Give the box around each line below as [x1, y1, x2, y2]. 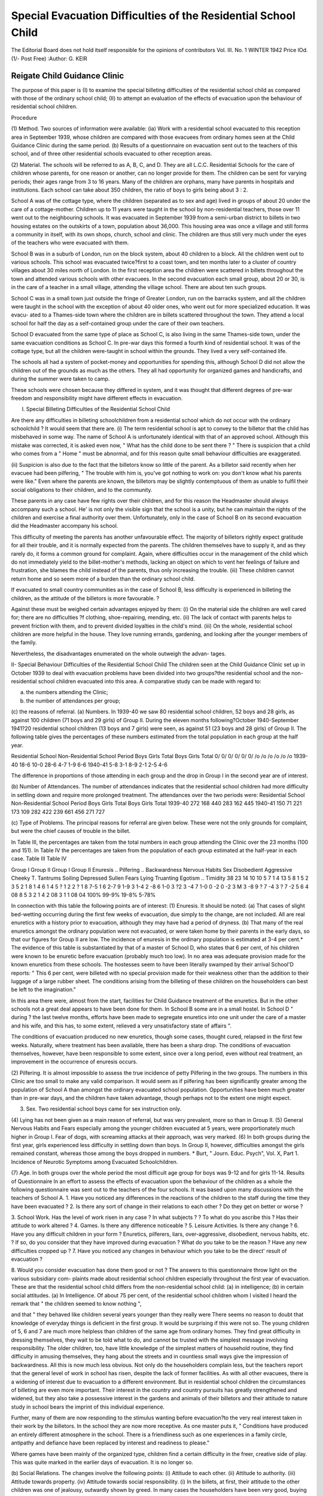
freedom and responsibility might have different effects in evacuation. [11, 394, 183, 402]
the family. [11, 639, 37, 646]
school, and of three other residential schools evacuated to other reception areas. [11, 150, 212, 157]
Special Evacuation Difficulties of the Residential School [11, 9, 295, 22]
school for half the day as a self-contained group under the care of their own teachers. [11, 320, 225, 327]
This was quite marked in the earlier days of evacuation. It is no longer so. [11, 1459, 194, 1466]
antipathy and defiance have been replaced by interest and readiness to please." [11, 1439, 210, 1446]
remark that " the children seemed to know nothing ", [11, 1300, 142, 1307]
